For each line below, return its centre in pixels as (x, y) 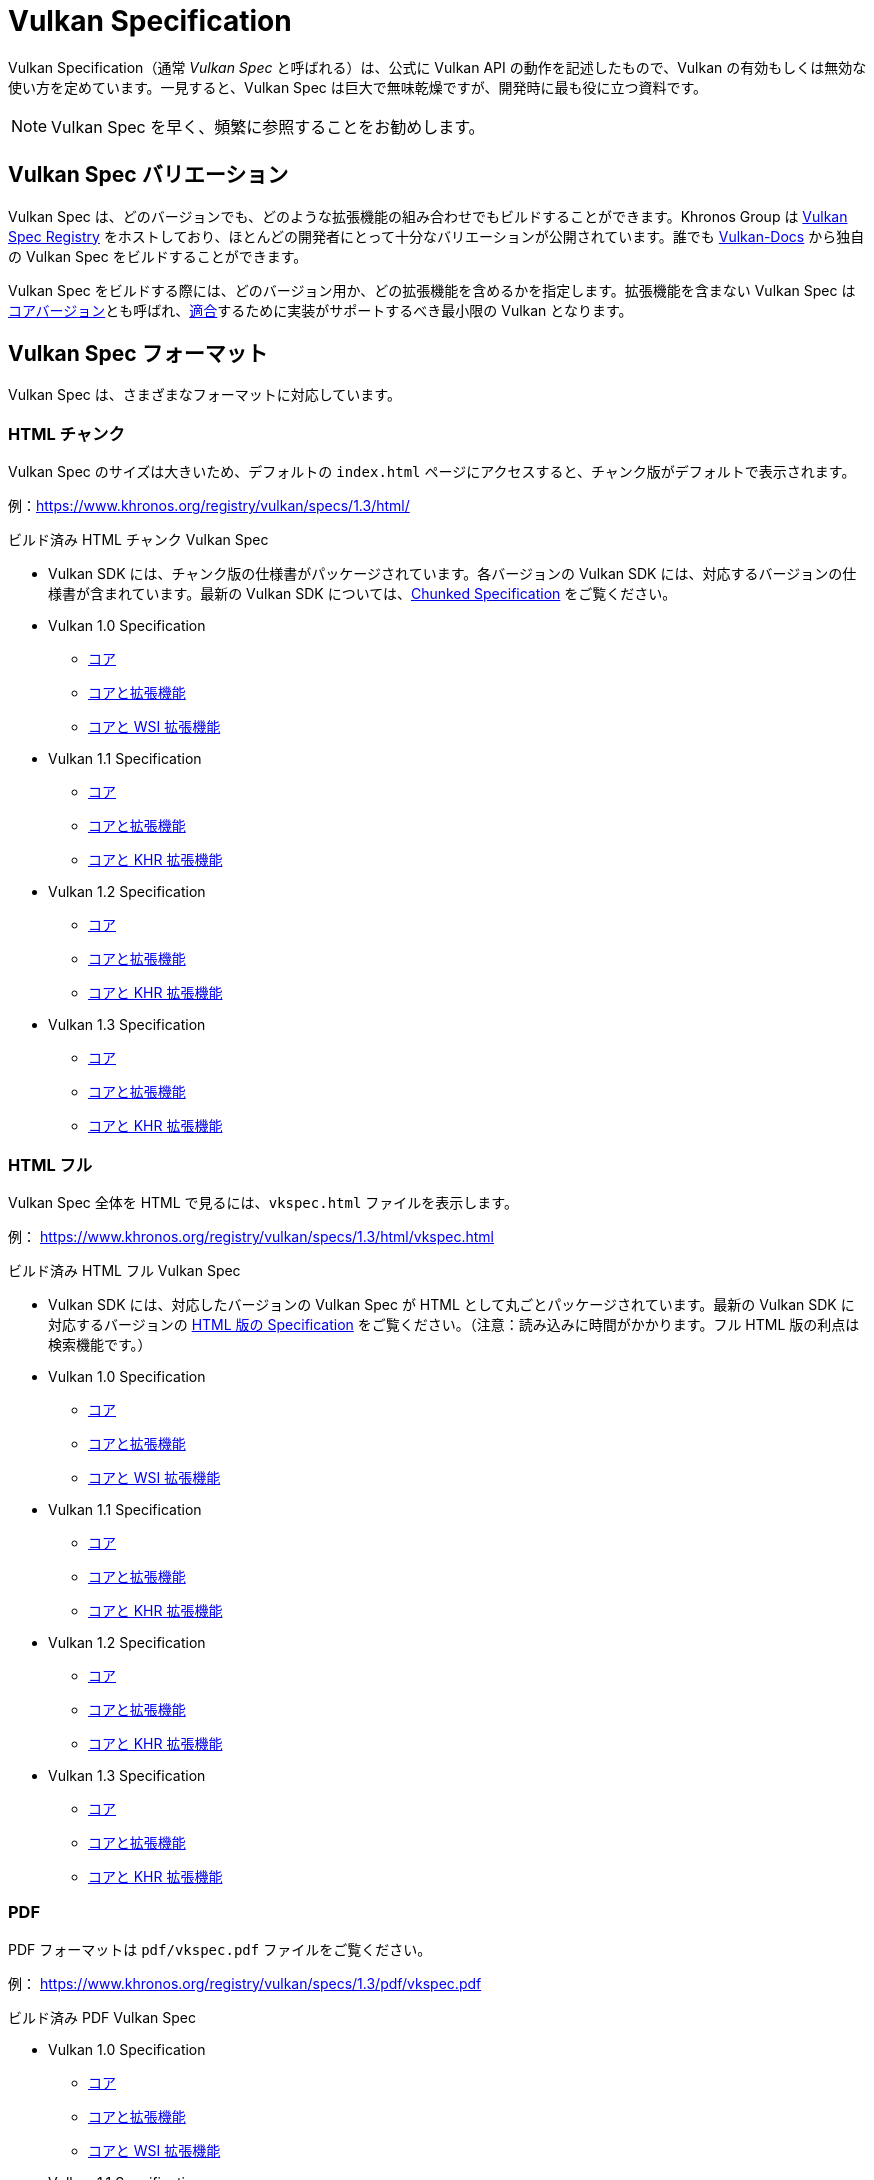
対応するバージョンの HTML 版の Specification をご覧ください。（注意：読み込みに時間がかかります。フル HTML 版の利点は (454, 1324)
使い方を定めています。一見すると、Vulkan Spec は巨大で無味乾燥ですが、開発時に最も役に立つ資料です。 (358, 87)
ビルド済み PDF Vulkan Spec (102, 2017)
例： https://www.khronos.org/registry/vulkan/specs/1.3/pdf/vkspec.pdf (245, 1983)
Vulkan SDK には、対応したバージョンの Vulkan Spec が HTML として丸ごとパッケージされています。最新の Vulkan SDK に (451, 1304)
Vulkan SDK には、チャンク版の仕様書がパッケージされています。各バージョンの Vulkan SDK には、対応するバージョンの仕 (452, 574)
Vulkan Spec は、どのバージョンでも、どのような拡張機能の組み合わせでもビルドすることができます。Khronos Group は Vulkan (428, 216)
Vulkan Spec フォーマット (138, 354)
